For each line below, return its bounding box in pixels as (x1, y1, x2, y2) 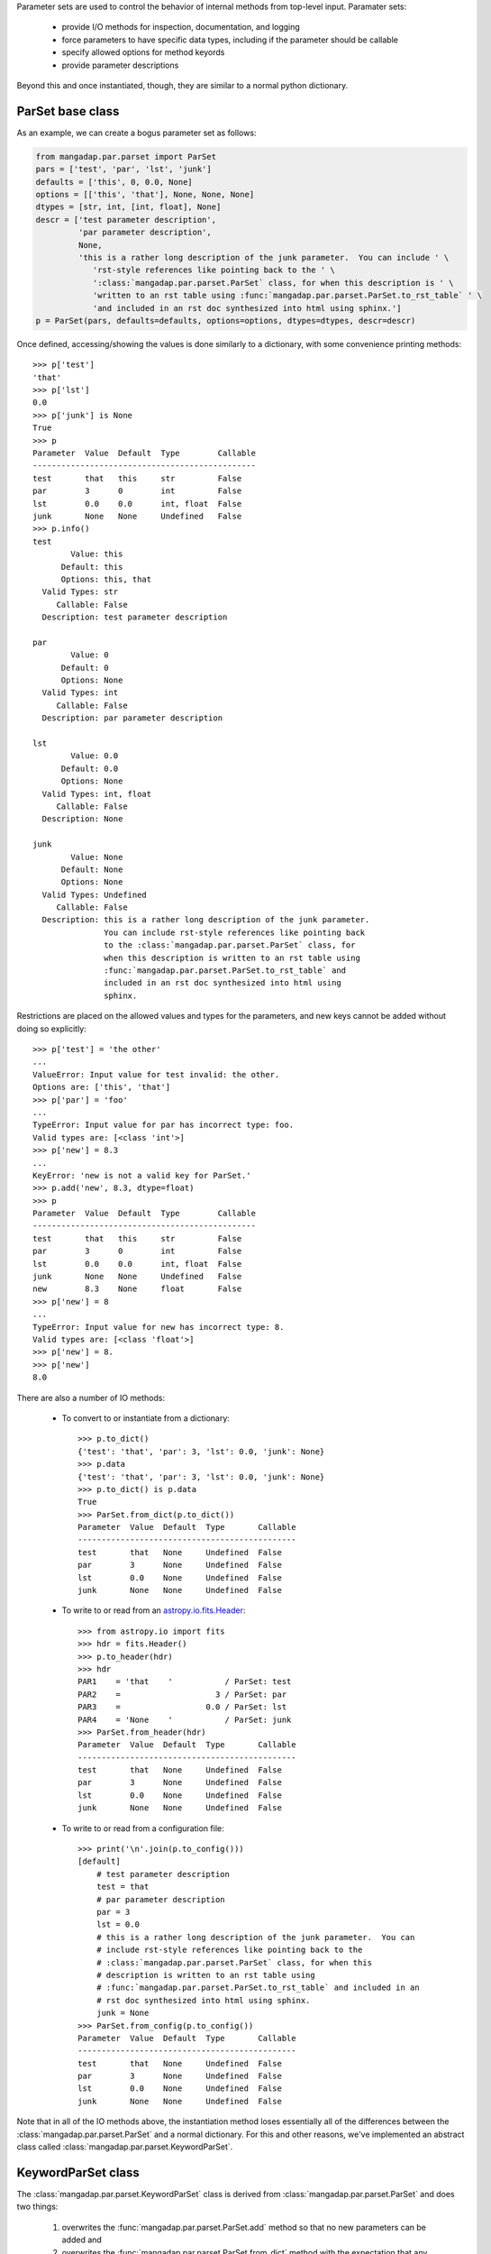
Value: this (70, 549, 123, 559)
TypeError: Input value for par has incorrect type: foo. (32, 1120, 295, 1131)
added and (61, 2234, 103, 2245)
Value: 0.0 (70, 751, 119, 761)
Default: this (60, 562, 123, 572)
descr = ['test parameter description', (35, 215, 216, 224)
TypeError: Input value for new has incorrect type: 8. (32, 1322, 285, 1332)
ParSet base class (16, 104, 120, 119)
